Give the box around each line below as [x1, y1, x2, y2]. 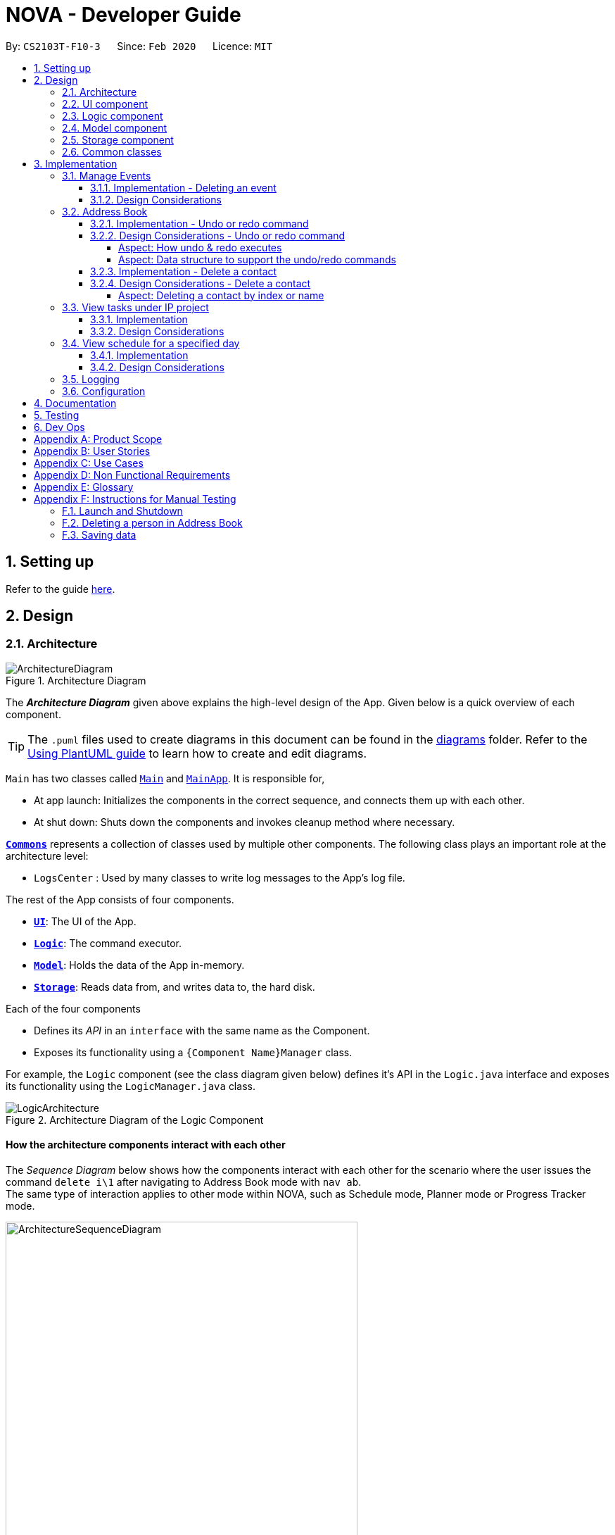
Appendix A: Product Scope [34, 432, 163, 445]
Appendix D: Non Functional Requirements [34, 468, 231, 481]
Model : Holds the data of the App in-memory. [34, 958, 245, 971]
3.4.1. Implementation [90, 349, 189, 361]
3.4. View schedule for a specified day [62, 337, 240, 349]
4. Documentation [34, 396, 117, 409]
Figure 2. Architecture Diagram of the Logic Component [6, 1113, 264, 1126]
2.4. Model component [62, 121, 167, 134]
